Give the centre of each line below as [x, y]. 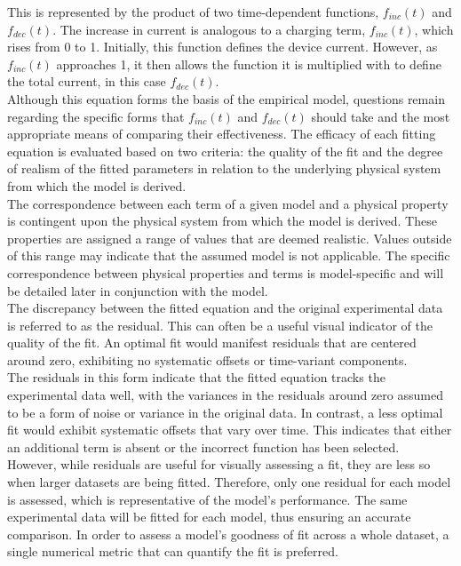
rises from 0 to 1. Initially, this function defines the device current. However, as [223, 47]
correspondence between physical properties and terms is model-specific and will [226, 272]
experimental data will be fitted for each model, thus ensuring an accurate [209, 517]
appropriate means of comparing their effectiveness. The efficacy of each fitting [222, 134]
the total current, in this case [87, 81]
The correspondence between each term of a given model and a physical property [228, 203]
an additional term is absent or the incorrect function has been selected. [203, 446]
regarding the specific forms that [96, 116]
